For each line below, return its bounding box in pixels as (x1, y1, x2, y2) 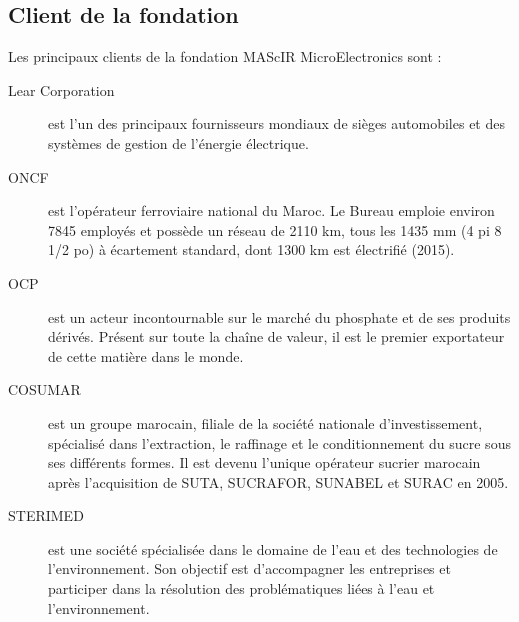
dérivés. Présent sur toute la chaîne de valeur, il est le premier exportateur (48, 326, 505, 347)
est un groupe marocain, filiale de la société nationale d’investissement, (48, 412, 483, 433)
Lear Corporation (8, 79, 115, 100)
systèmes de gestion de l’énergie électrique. (48, 132, 309, 153)
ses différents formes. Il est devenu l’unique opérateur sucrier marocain (48, 452, 481, 473)
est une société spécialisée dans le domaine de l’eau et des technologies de (48, 538, 498, 559)
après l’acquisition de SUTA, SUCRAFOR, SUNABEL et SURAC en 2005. (48, 471, 509, 492)
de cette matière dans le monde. (48, 345, 244, 366)
